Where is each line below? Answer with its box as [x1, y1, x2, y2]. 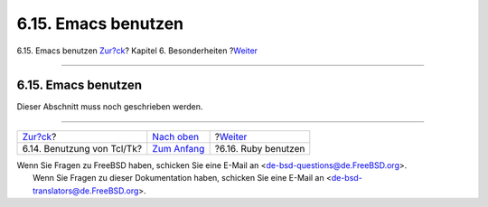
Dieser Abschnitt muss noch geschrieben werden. [16, 101, 203, 112]
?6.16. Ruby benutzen [214, 142, 305, 155]
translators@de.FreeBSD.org [33, 185, 139, 196]
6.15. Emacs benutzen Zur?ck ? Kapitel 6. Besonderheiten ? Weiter [16, 45, 258, 56]
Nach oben [152, 130, 199, 143]
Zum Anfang [152, 142, 205, 155]
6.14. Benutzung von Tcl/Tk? [22, 142, 143, 155]
